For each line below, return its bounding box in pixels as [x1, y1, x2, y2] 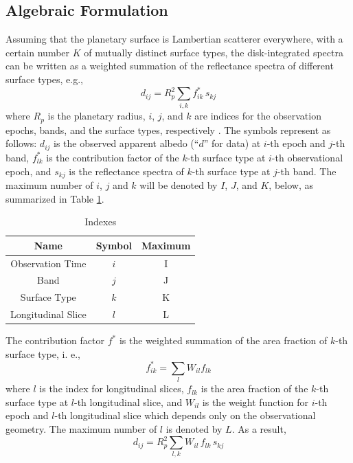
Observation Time [10, 256, 87, 270]
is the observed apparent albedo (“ [54, 136, 199, 150]
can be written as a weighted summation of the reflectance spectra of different [5, 58, 334, 73]
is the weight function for [202, 394, 308, 409]
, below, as [269, 177, 313, 192]
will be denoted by [139, 177, 218, 192]
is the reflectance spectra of [69, 163, 184, 178]
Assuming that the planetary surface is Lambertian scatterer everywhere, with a [5, 32, 343, 46]
